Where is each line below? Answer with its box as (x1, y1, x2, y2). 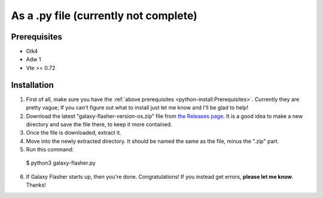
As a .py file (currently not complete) (11, 9, 197, 22)
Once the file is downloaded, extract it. (26, 129, 122, 136)
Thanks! (26, 181, 46, 188)
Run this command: (26, 146, 74, 153)
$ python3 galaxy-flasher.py (26, 159, 96, 167)
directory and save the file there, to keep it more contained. (26, 120, 173, 128)
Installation (11, 80, 54, 90)
